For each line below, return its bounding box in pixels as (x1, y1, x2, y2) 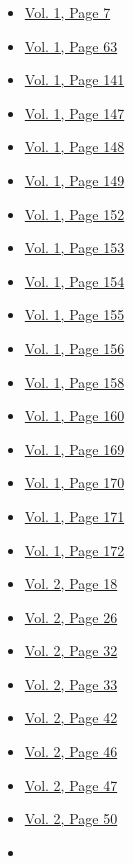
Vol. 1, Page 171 (24, 505, 125, 526)
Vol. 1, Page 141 (24, 69, 125, 90)
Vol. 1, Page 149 (24, 169, 125, 190)
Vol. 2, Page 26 (24, 606, 118, 627)
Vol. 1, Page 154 (24, 270, 125, 291)
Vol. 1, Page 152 (24, 203, 125, 224)
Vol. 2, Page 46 (24, 741, 118, 762)
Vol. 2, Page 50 (24, 808, 118, 829)
